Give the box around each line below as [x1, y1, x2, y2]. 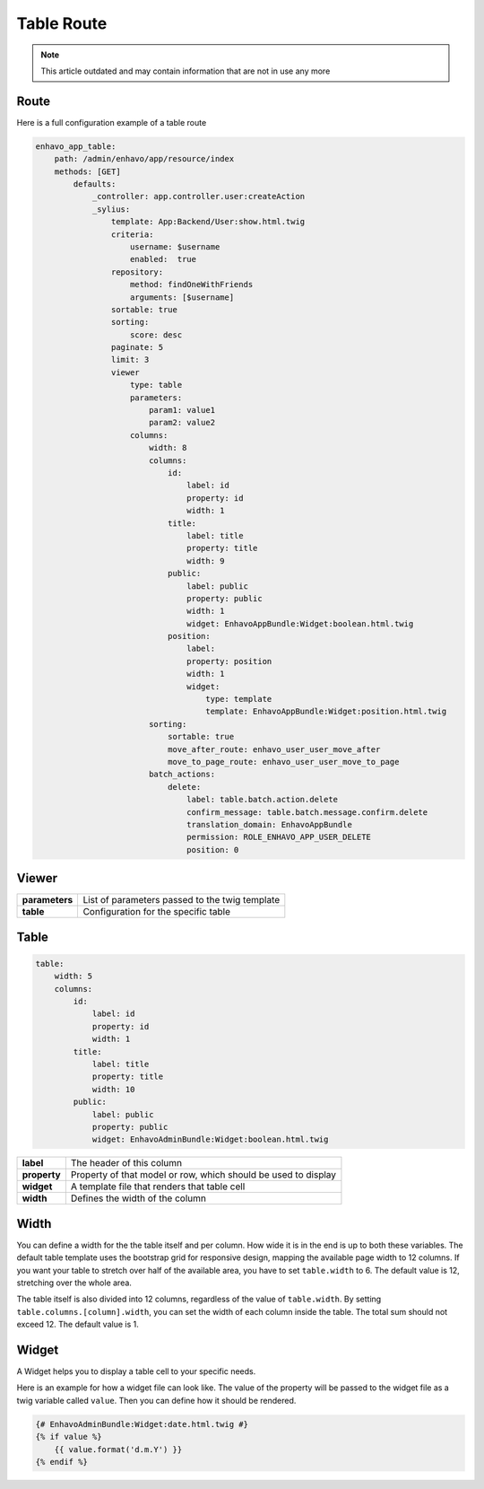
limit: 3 [110, 355, 150, 365]
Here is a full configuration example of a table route [16, 117, 207, 127]
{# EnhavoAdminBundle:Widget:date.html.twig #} [35, 1419, 248, 1429]
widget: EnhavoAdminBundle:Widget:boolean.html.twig [91, 1134, 329, 1144]
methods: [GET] [54, 166, 121, 177]
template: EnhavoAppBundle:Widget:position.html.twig [205, 706, 447, 717]
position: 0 [186, 845, 239, 854]
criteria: [110, 229, 154, 240]
